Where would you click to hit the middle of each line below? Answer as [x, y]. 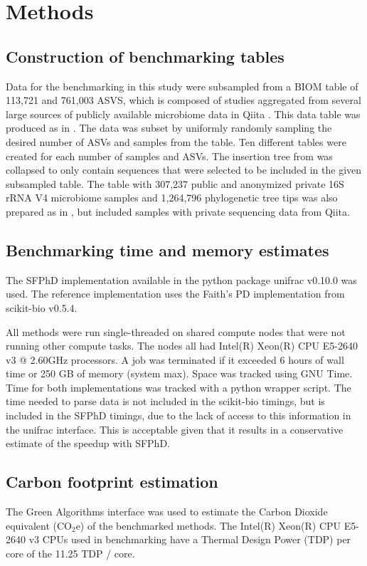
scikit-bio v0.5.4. [42, 307]
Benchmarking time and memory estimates [167, 250]
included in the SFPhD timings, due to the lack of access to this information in [179, 415]
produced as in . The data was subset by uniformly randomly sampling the [169, 128]
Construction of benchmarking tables [145, 56]
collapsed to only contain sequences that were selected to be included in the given [184, 170]
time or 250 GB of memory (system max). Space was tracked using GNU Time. [179, 373]
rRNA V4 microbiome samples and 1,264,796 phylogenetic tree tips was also [172, 198]
